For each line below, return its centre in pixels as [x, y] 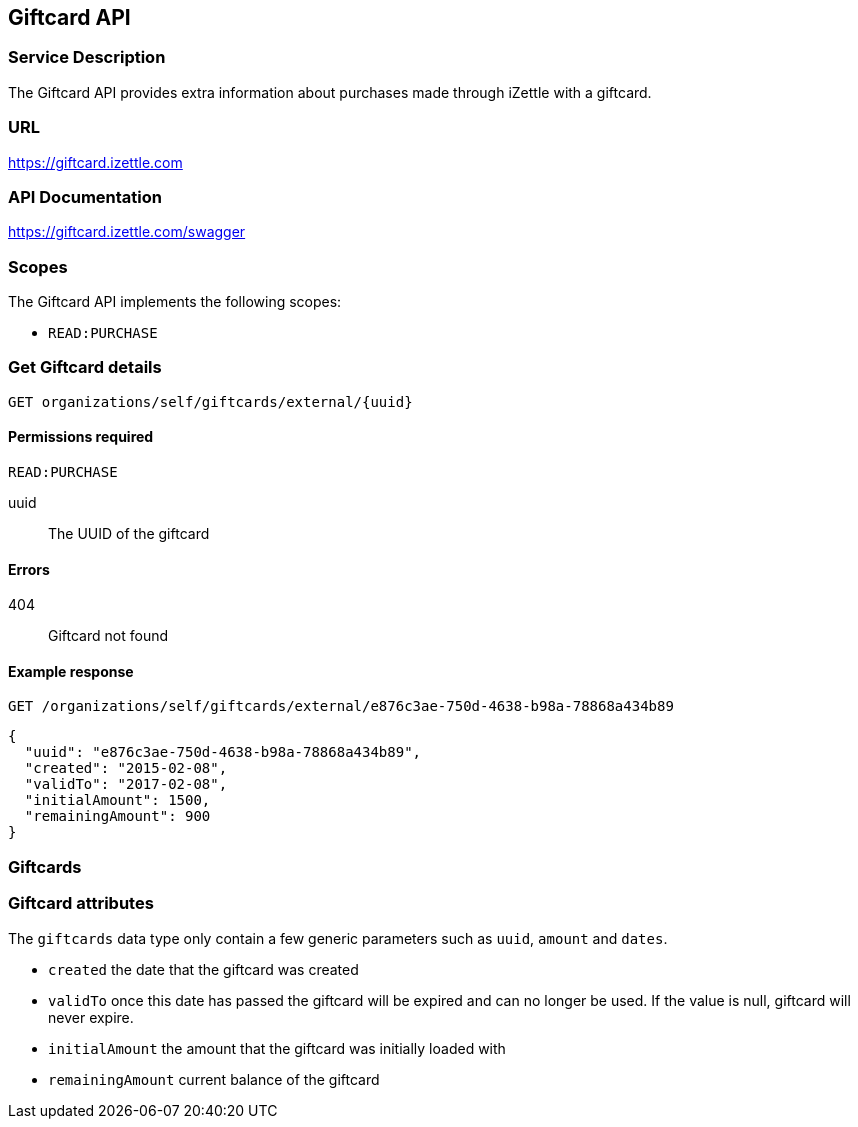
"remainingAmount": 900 [117, 816]
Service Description [87, 57]
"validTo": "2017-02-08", [126, 784]
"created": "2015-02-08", [126, 768]
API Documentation [85, 196]
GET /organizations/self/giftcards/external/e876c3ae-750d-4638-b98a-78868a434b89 [341, 706]
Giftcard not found [108, 636]
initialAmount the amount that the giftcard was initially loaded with [277, 1048]
